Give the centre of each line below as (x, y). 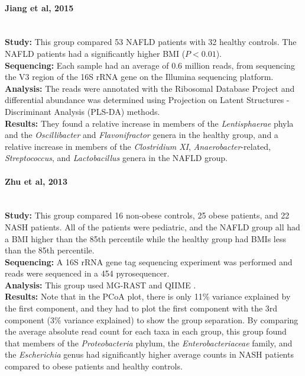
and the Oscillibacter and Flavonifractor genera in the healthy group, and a (142, 135)
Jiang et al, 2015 (39, 7)
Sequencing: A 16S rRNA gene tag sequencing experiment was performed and (149, 261)
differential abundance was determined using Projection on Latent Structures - (147, 100)
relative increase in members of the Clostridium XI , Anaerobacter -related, (138, 146)
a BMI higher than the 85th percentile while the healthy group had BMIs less (145, 238)
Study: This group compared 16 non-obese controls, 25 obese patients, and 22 (147, 215)
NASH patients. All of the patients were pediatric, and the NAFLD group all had (152, 226)
